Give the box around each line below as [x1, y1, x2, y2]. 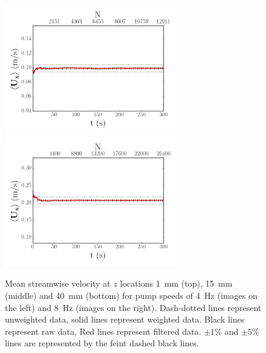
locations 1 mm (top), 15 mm [120, 277, 233, 290]
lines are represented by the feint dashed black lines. [5, 337, 199, 349]
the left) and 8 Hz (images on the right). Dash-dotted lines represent [5, 301, 262, 313]
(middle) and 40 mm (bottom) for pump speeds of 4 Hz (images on [5, 288, 257, 301]
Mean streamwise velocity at [5, 277, 111, 290]
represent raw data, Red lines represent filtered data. [5, 324, 202, 337]
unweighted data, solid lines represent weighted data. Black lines [5, 313, 245, 326]
